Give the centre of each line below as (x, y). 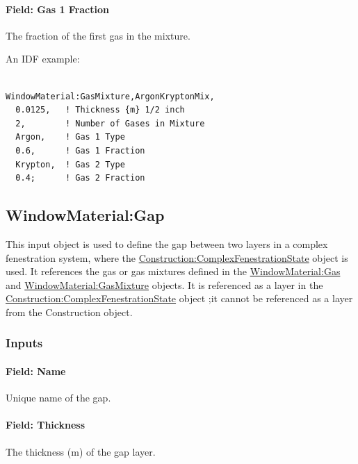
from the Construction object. (69, 312)
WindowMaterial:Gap (85, 215)
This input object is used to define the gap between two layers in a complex (167, 243)
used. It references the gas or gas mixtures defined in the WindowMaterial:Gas (173, 271)
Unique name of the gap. (58, 398)
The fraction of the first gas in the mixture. (98, 35)
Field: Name (36, 371)
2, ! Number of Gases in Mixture (110, 123)
